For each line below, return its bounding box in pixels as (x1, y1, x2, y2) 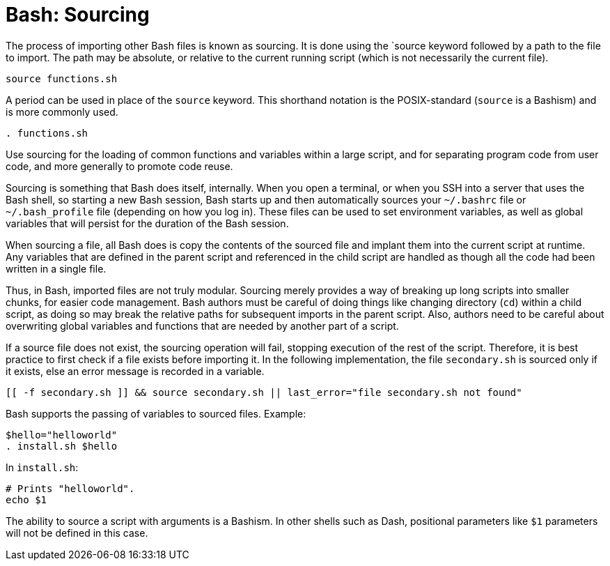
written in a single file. (6, 262, 107, 275)
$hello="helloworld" (6, 429, 118, 441)
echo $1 (6, 494, 47, 505)
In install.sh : (6, 461, 79, 473)
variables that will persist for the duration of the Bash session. (6, 217, 289, 229)
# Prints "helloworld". (6, 482, 135, 494)
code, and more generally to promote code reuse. (6, 160, 233, 172)
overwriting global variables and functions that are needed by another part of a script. (6, 319, 399, 332)
